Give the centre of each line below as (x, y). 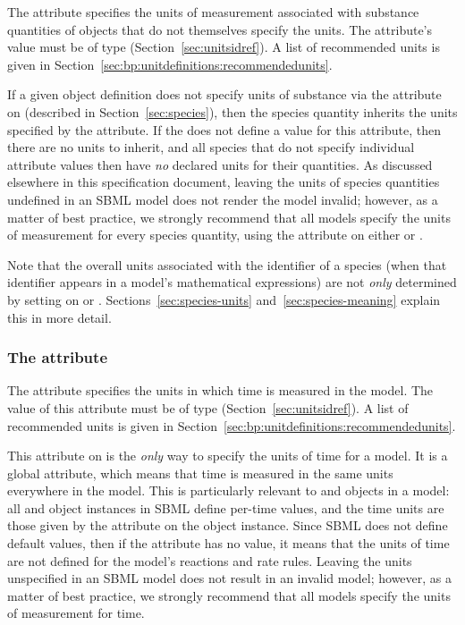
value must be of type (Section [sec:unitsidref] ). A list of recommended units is (224, 47)
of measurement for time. (76, 613)
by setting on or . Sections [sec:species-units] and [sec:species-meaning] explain (224, 299)
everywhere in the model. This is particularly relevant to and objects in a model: (228, 490)
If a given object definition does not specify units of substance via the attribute (224, 94)
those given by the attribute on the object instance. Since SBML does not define (228, 525)
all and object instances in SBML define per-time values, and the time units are (226, 507)
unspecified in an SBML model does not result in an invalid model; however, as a (229, 578)
